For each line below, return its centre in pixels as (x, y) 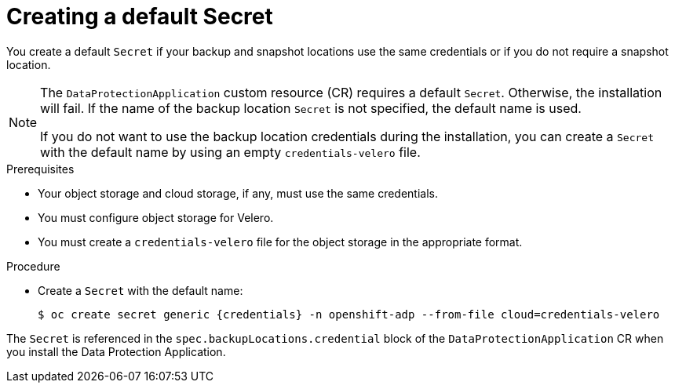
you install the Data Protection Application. (116, 351)
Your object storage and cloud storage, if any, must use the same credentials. (238, 193)
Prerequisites (40, 169)
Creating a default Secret (140, 16)
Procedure (33, 266)
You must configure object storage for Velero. (156, 217)
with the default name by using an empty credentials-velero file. (230, 152)
